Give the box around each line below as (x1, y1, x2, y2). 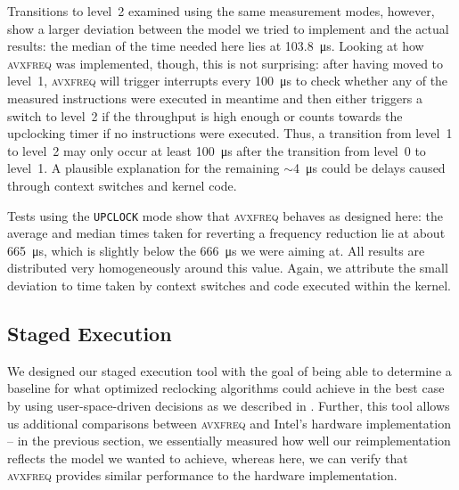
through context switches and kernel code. (7, 176, 237, 194)
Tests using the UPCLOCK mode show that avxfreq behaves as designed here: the (7, 206, 444, 225)
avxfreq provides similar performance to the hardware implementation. (7, 466, 398, 485)
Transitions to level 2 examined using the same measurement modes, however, (7, 2, 435, 20)
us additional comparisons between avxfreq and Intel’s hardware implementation (7, 413, 451, 432)
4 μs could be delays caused (292, 159, 446, 177)
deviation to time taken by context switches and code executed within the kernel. (7, 275, 451, 294)
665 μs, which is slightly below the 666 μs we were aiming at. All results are (7, 241, 425, 259)
